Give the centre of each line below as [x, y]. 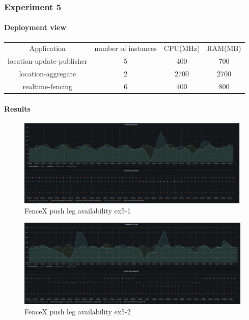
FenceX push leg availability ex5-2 [78, 311]
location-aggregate [48, 74]
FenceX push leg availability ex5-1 [78, 210]
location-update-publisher [48, 61]
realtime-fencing [48, 86]
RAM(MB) [224, 48]
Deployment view [35, 27]
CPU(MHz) [182, 48]
